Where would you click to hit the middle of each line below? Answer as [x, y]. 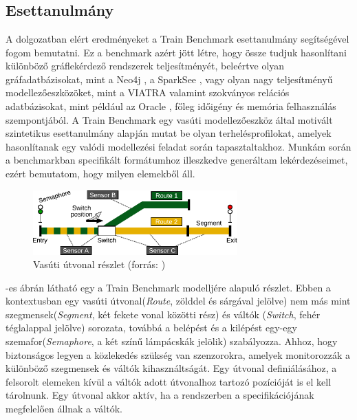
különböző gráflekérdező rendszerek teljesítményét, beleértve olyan [145, 66]
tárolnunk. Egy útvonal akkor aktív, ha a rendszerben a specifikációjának [160, 395]
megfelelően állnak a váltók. [64, 409]
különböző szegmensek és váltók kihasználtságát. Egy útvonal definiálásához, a [171, 368]
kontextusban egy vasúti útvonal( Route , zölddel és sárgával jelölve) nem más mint [178, 301]
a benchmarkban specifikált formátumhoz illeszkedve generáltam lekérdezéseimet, [177, 160]
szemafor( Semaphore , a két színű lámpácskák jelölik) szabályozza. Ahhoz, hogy [172, 341]
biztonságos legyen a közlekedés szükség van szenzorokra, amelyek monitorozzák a [178, 354]
